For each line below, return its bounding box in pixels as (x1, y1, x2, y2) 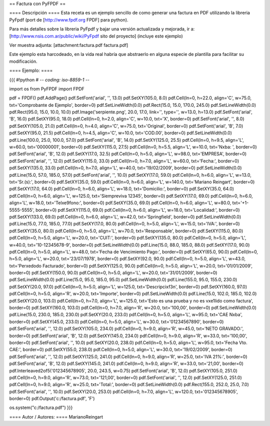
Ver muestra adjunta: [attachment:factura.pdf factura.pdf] (9, 42, 128, 48)
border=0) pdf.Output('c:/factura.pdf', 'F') (9, 396, 95, 402)
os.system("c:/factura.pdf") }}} (9, 405, 73, 411)
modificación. (9, 58, 37, 64)
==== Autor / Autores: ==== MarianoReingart (9, 414, 103, 420)
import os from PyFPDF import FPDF (9, 85, 84, 92)
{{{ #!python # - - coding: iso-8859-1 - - (9, 76, 90, 82)
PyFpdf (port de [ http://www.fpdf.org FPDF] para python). (9, 16, 128, 22)
